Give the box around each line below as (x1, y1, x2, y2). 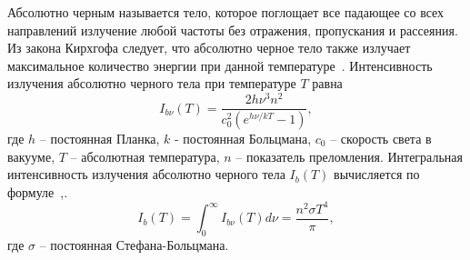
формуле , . (7, 182, 68, 201)
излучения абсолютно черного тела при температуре (7, 74, 296, 93)
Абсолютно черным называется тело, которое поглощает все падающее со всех (7, 3, 445, 21)
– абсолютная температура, (70, 146, 220, 165)
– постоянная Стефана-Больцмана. (39, 235, 229, 255)
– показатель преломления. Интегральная (235, 146, 463, 165)
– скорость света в (330, 128, 432, 147)
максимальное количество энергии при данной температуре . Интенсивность (7, 55, 433, 75)
